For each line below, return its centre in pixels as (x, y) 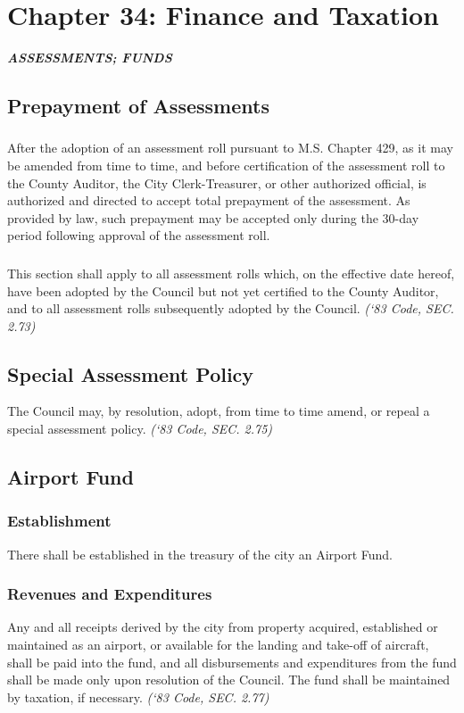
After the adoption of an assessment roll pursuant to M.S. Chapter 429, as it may (230, 148)
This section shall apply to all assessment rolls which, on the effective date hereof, (231, 273)
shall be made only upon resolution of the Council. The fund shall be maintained (229, 680)
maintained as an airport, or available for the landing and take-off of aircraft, (218, 645)
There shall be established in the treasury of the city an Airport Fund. (200, 554)
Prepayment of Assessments (138, 106)
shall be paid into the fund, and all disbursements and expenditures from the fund (232, 662)
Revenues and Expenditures (110, 594)
